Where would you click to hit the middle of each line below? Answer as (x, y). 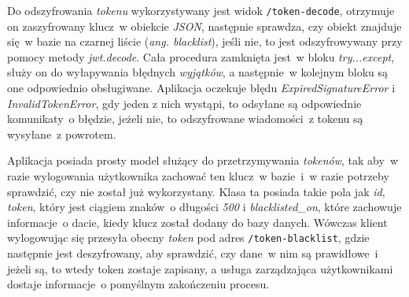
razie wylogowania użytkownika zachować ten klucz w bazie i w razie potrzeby (198, 176)
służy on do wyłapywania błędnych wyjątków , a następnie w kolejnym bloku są (197, 72)
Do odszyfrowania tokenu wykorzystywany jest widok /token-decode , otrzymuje (201, 10)
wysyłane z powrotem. (62, 134)
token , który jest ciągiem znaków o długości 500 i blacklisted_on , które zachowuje (204, 207)
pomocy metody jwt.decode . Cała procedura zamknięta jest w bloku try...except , (201, 56)
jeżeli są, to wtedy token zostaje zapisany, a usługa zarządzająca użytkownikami (200, 268)
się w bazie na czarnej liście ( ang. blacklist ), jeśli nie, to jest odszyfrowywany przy (205, 41)
